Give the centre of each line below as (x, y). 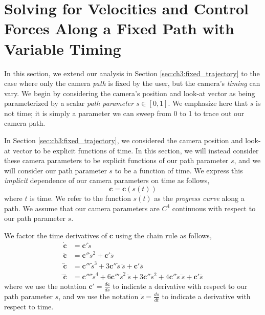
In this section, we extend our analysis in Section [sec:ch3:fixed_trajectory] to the (132, 73)
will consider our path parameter (56, 170)
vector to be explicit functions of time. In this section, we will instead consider (136, 150)
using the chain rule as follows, (163, 235)
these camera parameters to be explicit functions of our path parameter (116, 160)
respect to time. (29, 306)
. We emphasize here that (208, 103)
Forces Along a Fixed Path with (119, 28)
